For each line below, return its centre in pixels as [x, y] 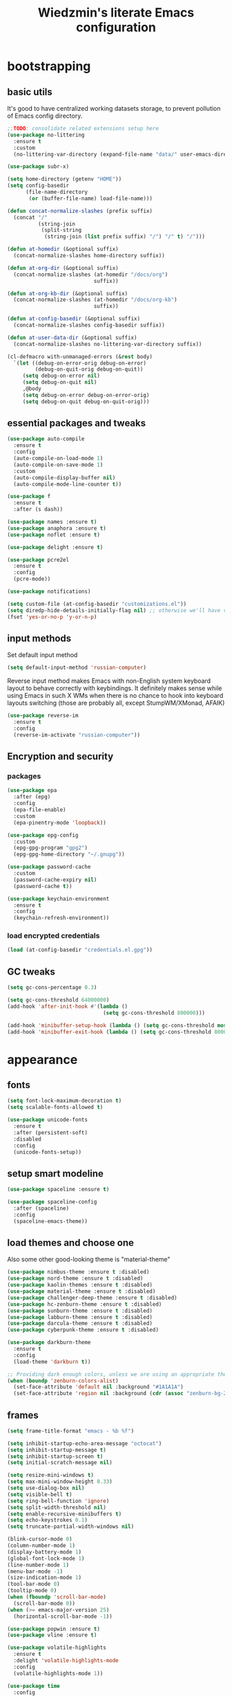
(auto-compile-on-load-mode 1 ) [58, 459]
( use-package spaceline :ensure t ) [58, 1190]
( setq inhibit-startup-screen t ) [55, 1456]
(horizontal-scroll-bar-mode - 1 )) [63, 1616]
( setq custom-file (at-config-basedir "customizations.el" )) [97, 604]
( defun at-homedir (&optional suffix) [63, 249]
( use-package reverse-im [43, 716]
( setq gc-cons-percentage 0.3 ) [52, 988]
